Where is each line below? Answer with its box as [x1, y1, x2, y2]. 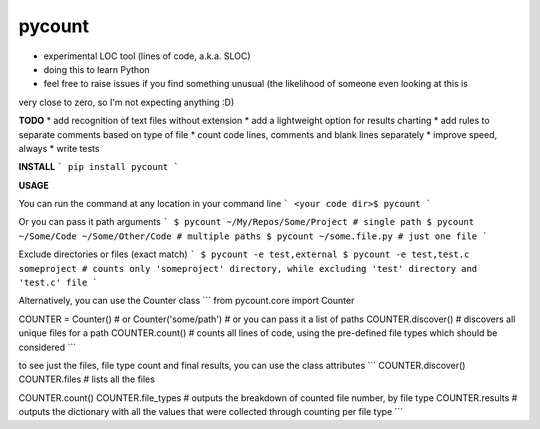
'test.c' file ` [18, 277, 99, 289]
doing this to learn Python [43, 63, 150, 75]
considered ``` [18, 341, 77, 353]
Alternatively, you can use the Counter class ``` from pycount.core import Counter [18, 295, 355, 307]
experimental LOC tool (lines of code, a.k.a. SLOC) [43, 50, 251, 62]
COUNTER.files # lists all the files [18, 373, 155, 385]
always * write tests [18, 142, 100, 154]
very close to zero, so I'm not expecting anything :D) [18, 96, 235, 108]
